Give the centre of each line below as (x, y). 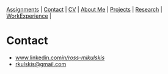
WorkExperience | (29, 16)
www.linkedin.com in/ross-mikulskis (60, 57)
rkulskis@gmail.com (41, 64)
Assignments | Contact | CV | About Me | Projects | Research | (85, 9)
